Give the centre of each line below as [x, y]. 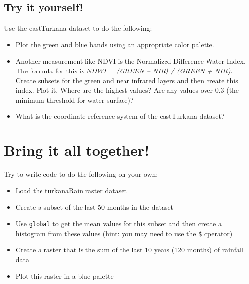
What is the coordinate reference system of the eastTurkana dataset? [120, 116]
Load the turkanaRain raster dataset [71, 190]
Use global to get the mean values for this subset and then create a [119, 223]
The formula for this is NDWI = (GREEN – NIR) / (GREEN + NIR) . [124, 70]
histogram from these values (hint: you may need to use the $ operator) [124, 233]
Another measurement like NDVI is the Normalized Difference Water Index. [130, 61]
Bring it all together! [77, 150]
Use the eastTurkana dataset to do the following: [78, 28]
